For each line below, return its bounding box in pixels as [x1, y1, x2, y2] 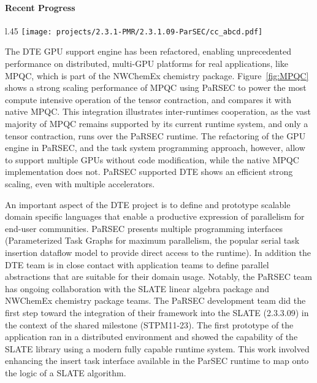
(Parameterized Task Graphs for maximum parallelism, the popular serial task [5, 234, 300, 247]
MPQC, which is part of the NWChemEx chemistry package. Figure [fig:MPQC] [5, 69, 309, 82]
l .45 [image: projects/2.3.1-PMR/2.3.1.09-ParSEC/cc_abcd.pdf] [5, 24, 263, 37]
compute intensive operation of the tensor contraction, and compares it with [5, 93, 292, 106]
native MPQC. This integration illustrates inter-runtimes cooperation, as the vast [5, 105, 311, 118]
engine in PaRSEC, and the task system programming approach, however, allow [5, 141, 305, 154]
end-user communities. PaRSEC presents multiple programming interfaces [5, 222, 283, 234]
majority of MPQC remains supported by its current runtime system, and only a [5, 117, 308, 130]
